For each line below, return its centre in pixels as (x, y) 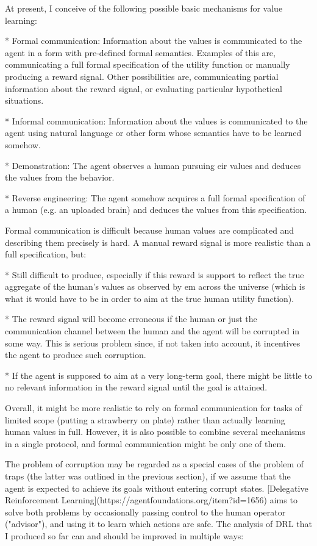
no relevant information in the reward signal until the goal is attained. (136, 387)
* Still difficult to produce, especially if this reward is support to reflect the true (155, 274)
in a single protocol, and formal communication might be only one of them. (146, 443)
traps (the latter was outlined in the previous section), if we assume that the (148, 476)
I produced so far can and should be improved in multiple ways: (124, 535)
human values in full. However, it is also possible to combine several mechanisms (155, 432)
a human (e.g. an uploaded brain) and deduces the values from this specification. (156, 210)
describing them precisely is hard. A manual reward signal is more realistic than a (158, 242)
